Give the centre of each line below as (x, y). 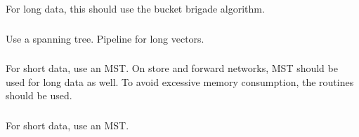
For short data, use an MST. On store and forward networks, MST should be (172, 68)
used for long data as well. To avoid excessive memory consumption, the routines (180, 81)
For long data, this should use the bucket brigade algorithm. (135, 8)
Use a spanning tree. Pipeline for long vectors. (105, 38)
